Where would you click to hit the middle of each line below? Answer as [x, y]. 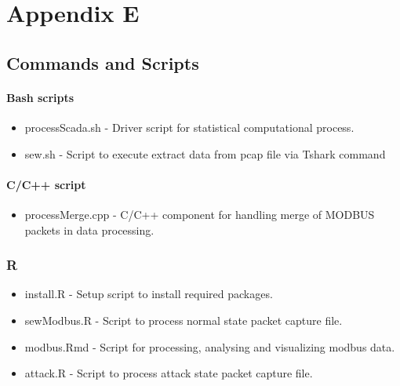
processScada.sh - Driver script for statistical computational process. [189, 127]
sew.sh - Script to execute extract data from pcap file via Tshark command [205, 153]
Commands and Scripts [103, 62]
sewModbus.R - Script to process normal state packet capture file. [184, 320]
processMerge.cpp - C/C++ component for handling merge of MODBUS [200, 214]
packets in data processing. [89, 229]
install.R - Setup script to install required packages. [149, 294]
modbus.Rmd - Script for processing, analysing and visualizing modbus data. [210, 346]
